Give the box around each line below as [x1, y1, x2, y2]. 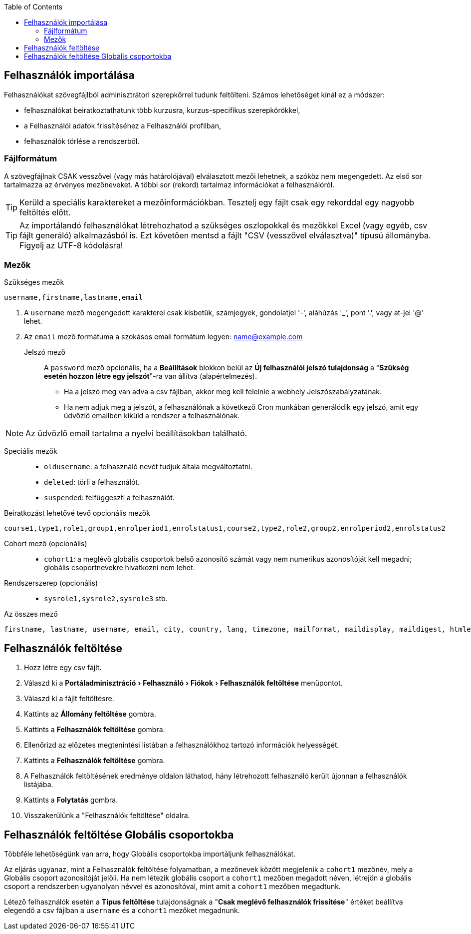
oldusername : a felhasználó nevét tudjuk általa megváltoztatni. [44, 462, 252, 471]
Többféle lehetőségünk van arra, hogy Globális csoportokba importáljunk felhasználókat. [4, 850, 296, 859]
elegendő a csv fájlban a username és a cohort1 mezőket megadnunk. [4, 906, 240, 915]
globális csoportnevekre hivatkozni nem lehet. [44, 563, 195, 572]
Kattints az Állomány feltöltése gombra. [24, 710, 156, 719]
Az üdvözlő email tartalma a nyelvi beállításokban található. [25, 428, 247, 439]
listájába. [24, 780, 53, 789]
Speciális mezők [4, 447, 57, 456]
